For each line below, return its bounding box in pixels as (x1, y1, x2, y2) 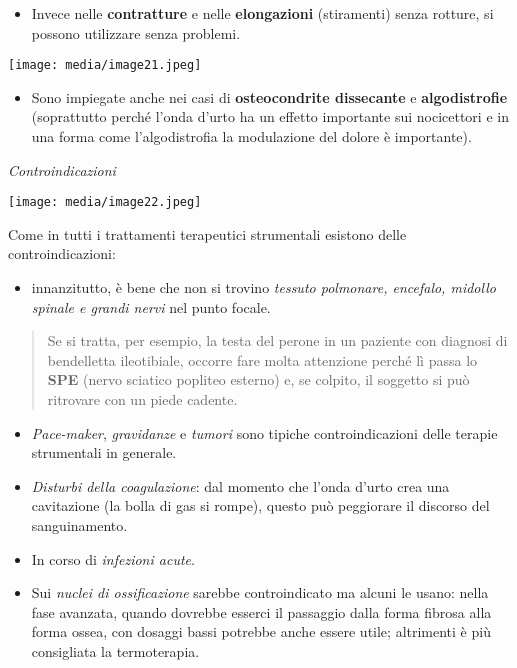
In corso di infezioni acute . (31, 548, 195, 569)
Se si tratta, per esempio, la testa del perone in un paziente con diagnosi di (47, 330, 508, 351)
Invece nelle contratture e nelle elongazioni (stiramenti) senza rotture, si (31, 3, 494, 23)
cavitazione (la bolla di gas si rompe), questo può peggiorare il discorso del (31, 495, 490, 516)
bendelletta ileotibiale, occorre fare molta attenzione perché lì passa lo (47, 349, 478, 370)
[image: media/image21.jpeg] (8, 58, 202, 73)
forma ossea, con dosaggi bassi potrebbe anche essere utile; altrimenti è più (31, 621, 491, 642)
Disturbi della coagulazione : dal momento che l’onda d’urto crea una (31, 475, 450, 496)
